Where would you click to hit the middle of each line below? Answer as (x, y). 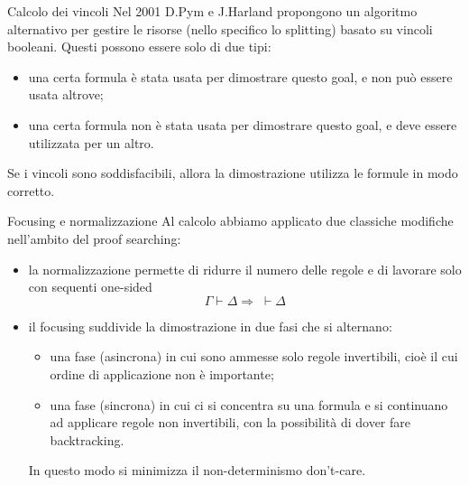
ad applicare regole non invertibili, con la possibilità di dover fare (230, 422)
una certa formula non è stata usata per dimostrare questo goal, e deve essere (243, 124)
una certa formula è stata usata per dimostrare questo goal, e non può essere (240, 76)
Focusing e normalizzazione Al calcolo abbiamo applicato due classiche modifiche (230, 221)
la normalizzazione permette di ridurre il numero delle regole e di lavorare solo (245, 269)
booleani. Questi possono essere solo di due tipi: (139, 47)
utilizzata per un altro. (91, 142)
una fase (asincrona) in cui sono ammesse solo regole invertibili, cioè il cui (254, 356)
